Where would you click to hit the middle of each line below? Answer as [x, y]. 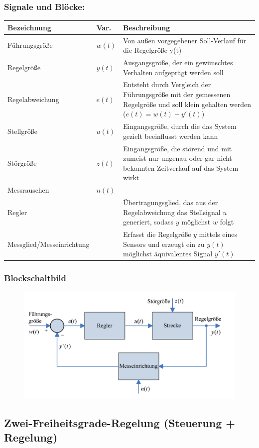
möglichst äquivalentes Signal [168, 254]
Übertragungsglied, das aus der [171, 202]
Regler [17, 212]
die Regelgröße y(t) [152, 50]
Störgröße [22, 163]
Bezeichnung [29, 27]
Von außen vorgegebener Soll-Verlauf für [185, 40]
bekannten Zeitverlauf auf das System [181, 168]
